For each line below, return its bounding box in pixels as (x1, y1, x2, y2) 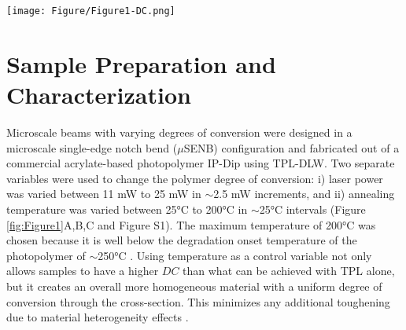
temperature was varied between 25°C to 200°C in (6, 200, 248, 217)
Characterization (6, 79, 191, 111)
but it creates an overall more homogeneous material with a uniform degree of (6, 277, 382, 294)
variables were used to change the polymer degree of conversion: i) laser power (6, 170, 383, 186)
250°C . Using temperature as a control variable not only (98, 247, 372, 263)
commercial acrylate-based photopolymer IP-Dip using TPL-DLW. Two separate (6, 155, 395, 171)
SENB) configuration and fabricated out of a (183, 139, 400, 156)
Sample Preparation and (6, 47, 276, 79)
